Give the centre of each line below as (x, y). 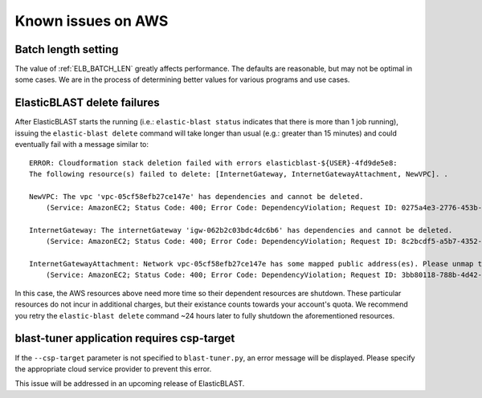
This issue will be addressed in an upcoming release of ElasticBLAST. (130, 384)
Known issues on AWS (92, 21)
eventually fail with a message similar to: (82, 144)
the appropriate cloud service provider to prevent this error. (113, 368)
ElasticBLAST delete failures (87, 103)
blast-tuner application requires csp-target (125, 338)
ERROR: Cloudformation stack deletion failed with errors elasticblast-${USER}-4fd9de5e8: (213, 163)
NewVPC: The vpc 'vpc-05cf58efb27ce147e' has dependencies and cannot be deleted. (196, 196)
